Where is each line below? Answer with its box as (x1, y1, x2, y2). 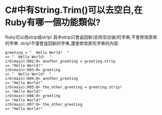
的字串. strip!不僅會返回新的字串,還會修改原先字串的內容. (5, 40, 120, 46)
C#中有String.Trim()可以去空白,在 (5, 4, 143, 16)
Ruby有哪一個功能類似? (5, 17, 101, 28)
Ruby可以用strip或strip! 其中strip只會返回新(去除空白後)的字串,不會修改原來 (5, 34, 158, 40)
